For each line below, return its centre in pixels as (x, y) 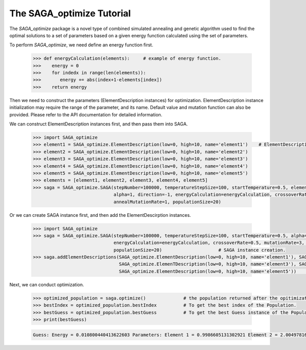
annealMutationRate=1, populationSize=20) (167, 202)
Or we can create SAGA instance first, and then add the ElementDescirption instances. (100, 215)
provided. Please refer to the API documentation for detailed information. (86, 114)
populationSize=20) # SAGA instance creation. (199, 250)
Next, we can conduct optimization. (47, 284)
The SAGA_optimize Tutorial (70, 13)
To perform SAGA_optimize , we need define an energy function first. (81, 45)
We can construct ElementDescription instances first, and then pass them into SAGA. (99, 124)
